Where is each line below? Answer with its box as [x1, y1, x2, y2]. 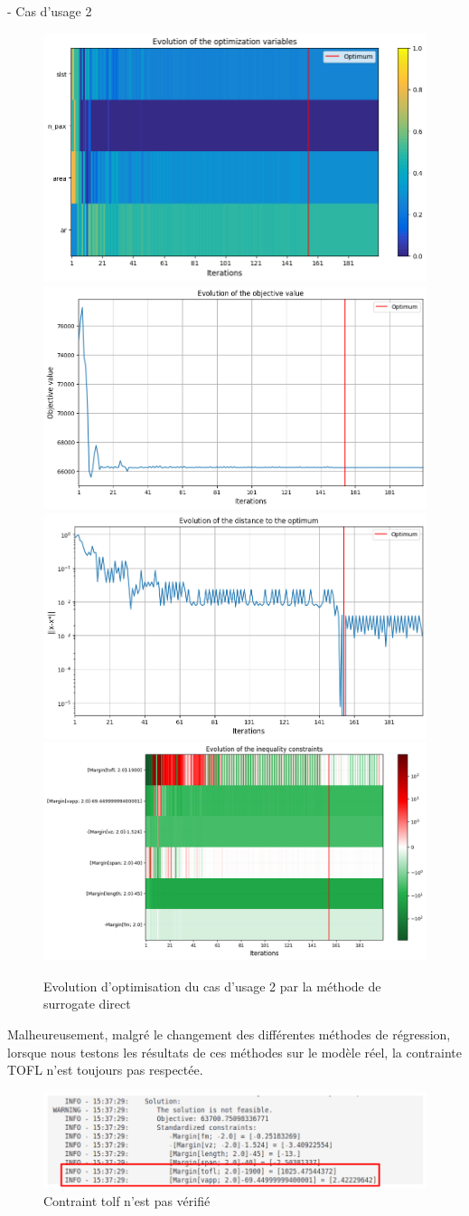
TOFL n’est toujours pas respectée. [7, 1060, 203, 1079]
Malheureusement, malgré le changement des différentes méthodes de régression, [7, 1024, 451, 1043]
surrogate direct [43, 994, 131, 1013]
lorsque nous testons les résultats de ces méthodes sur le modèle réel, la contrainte [7, 1042, 462, 1061]
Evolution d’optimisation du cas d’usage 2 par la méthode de [43, 976, 381, 995]
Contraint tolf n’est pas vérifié [43, 1192, 211, 1211]
